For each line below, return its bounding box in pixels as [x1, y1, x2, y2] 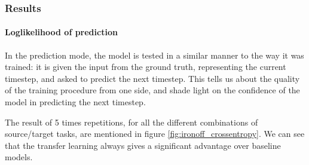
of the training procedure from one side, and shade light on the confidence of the [5, 84, 300, 96]
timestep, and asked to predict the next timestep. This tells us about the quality [5, 72, 300, 84]
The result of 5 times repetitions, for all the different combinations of [5, 115, 258, 128]
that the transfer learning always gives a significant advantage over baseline [5, 139, 281, 151]
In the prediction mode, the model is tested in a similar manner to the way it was [5, 48, 304, 61]
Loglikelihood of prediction [5, 26, 118, 38]
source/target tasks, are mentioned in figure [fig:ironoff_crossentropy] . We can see [5, 127, 305, 140]
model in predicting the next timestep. [5, 96, 146, 108]
